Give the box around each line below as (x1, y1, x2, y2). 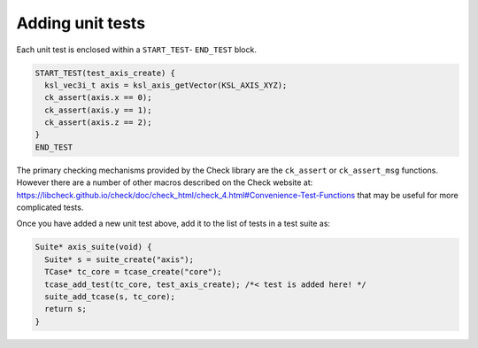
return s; (44, 304, 88, 314)
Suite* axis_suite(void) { (35, 242, 152, 252)
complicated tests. (16, 202, 84, 213)
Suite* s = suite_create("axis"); (44, 254, 195, 265)
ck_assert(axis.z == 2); (44, 118, 152, 128)
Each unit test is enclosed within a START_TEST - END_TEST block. (16, 44, 257, 55)
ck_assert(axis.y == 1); (44, 104, 152, 115)
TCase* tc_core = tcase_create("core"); (44, 267, 222, 277)
